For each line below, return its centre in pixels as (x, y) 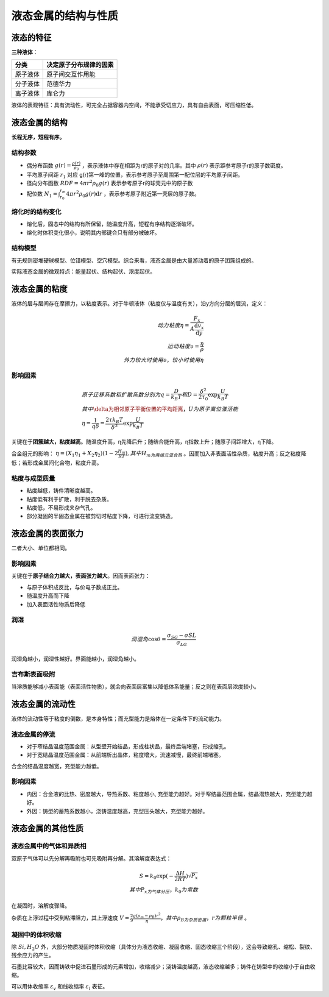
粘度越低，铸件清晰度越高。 (61, 491)
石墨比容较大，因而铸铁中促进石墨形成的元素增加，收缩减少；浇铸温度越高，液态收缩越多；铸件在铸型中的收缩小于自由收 (163, 967)
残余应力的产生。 (33, 955)
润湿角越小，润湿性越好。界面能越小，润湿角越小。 (75, 659)
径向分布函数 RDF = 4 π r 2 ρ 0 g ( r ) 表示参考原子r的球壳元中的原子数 (110, 183)
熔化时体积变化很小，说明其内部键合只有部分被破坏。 (93, 232)
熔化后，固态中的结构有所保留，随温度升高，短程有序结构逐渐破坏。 (112, 224)
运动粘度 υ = (184, 346)
